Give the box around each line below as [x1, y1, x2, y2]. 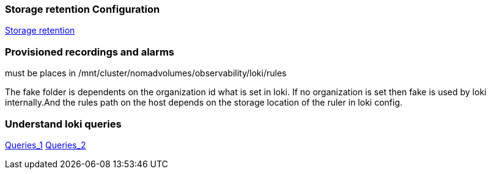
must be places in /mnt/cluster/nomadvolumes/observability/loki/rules [5, 68, 287, 79]
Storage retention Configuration [5, 3, 160, 15]
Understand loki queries [5, 117, 122, 130]
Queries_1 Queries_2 [5, 139, 86, 150]
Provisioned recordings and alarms [5, 45, 174, 58]
